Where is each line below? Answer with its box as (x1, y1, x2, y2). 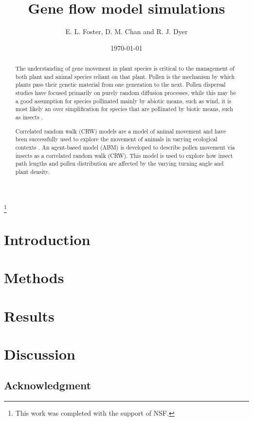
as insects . (15, 113, 43, 121)
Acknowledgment (4, 377, 91, 392)
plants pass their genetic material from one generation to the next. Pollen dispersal (15, 80, 226, 89)
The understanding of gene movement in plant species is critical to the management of (15, 64, 235, 73)
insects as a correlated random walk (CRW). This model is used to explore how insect (15, 151, 233, 159)
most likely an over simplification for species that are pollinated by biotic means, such (15, 105, 233, 113)
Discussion (4, 344, 75, 364)
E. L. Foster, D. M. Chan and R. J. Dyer (65, 26, 188, 37)
